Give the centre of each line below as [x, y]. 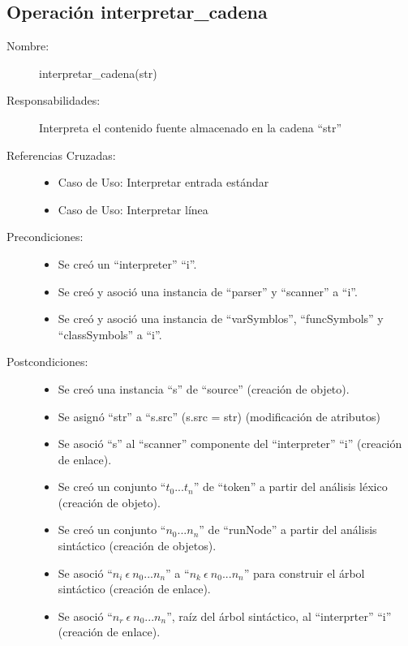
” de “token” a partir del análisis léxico [290, 487]
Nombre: [28, 46]
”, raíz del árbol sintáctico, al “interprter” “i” [279, 616]
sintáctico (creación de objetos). [137, 546]
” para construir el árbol [304, 573]
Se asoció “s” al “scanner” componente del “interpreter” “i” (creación [230, 444]
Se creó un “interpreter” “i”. [127, 263]
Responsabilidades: [54, 100]
